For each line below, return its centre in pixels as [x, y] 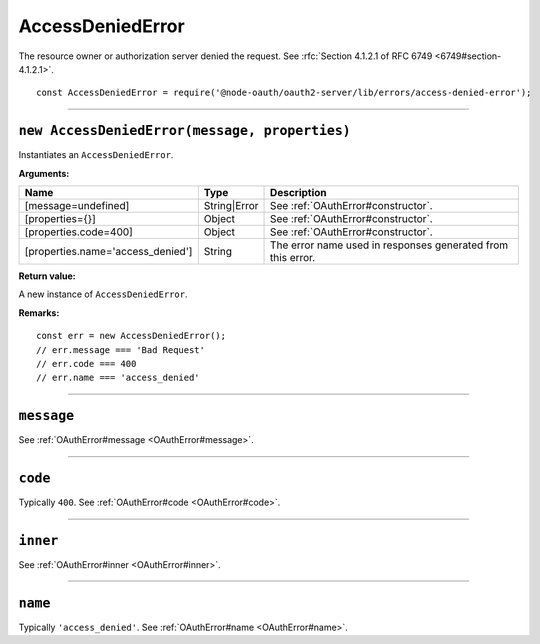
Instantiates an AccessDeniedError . [96, 155]
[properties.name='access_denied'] [108, 252]
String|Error [231, 206]
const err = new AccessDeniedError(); [131, 336]
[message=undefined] [77, 206]
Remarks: [39, 312]
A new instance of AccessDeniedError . [103, 294]
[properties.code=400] [79, 232]
